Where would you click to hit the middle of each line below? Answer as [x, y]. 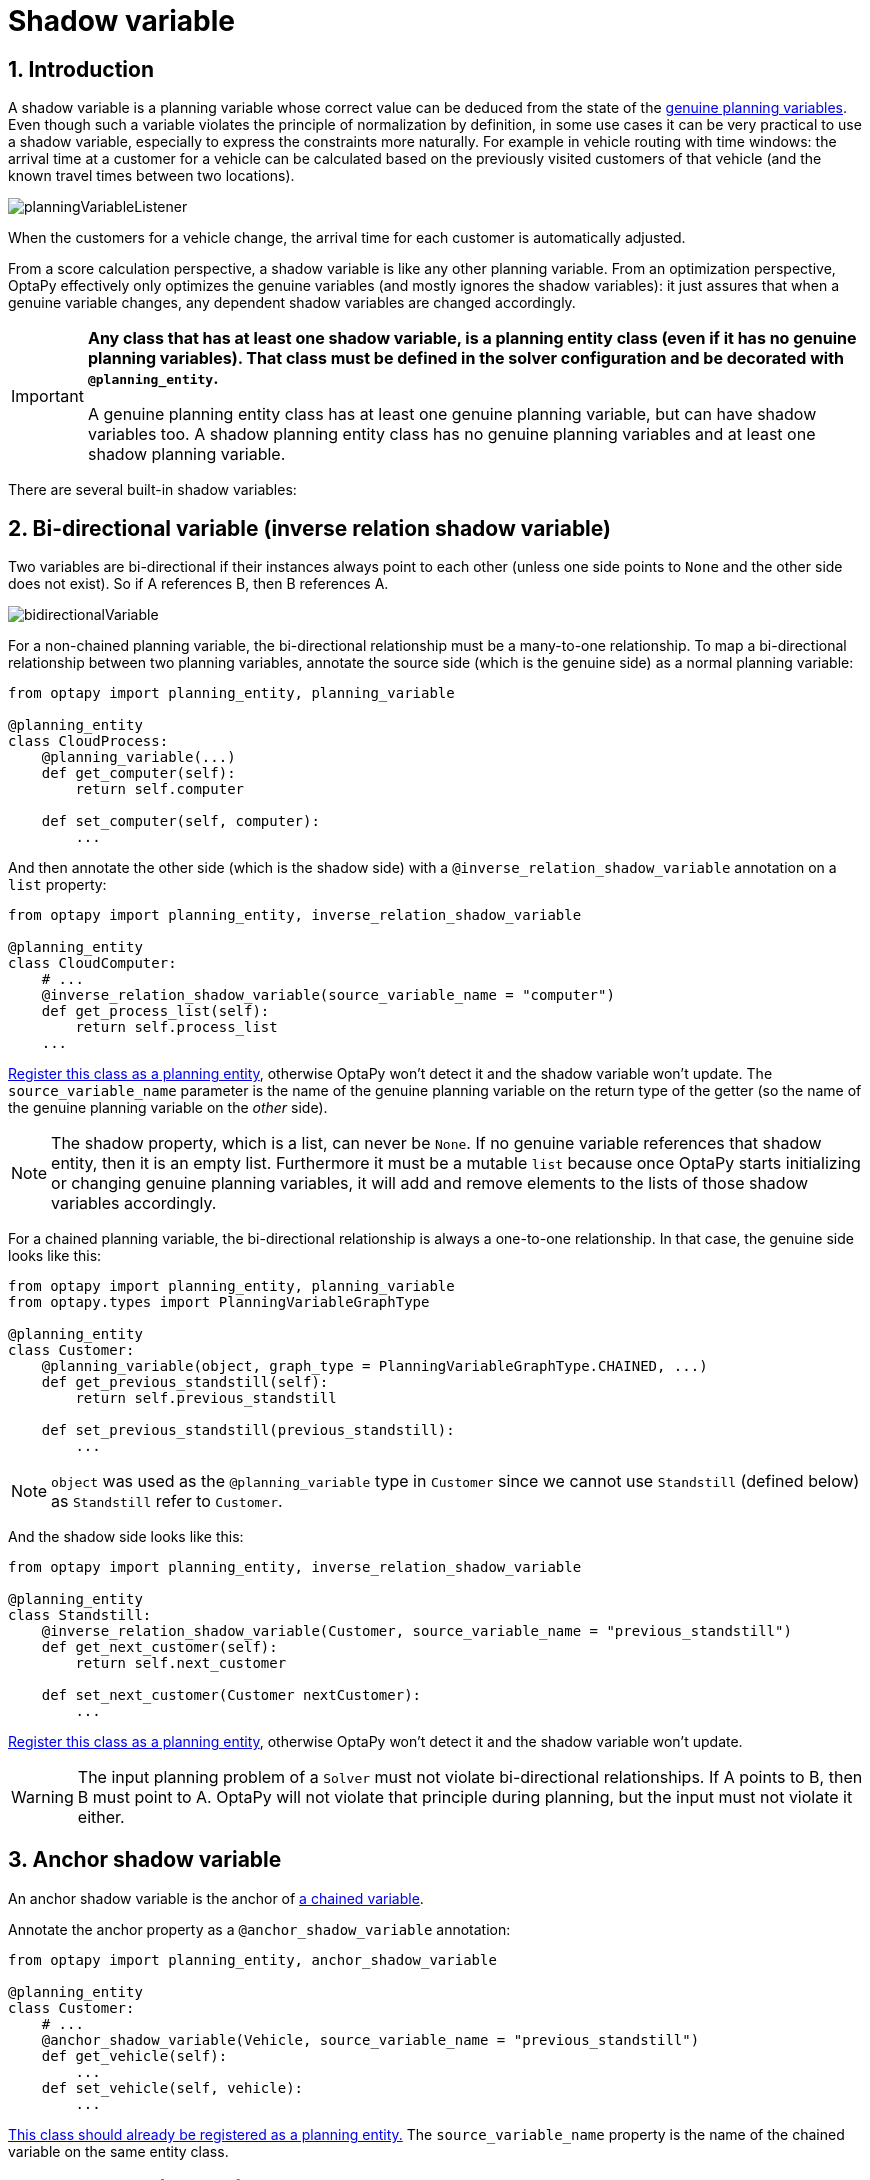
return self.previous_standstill [206, 1398]
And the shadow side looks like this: [126, 1537]
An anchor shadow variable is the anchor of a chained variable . [216, 1898]
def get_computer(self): [138, 773]
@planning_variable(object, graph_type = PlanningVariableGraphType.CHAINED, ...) [374, 1366]
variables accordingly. [134, 1203]
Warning [42, 1797]
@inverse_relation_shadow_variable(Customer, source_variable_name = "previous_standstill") [416, 1631]
